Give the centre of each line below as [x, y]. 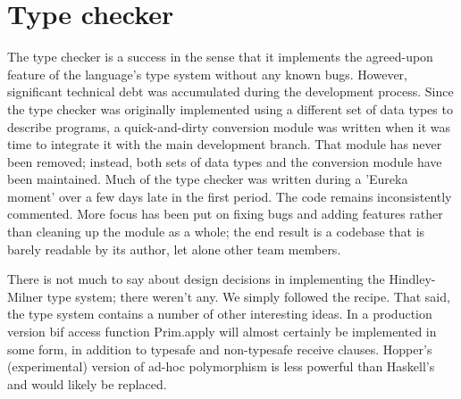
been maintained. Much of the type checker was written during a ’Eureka [208, 179]
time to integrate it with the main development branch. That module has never [225, 144]
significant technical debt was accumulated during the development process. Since [230, 91]
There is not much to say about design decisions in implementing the [196, 279]
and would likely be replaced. [87, 383]
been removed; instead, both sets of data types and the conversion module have [225, 161]
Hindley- [412, 279]
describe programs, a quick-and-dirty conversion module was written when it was [229, 126]
